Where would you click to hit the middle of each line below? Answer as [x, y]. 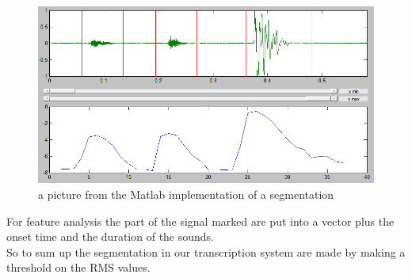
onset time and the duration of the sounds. [111, 236]
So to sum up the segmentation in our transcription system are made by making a [206, 251]
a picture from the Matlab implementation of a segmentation [186, 194]
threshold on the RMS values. [78, 267]
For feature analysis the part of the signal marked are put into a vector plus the [200, 221]
